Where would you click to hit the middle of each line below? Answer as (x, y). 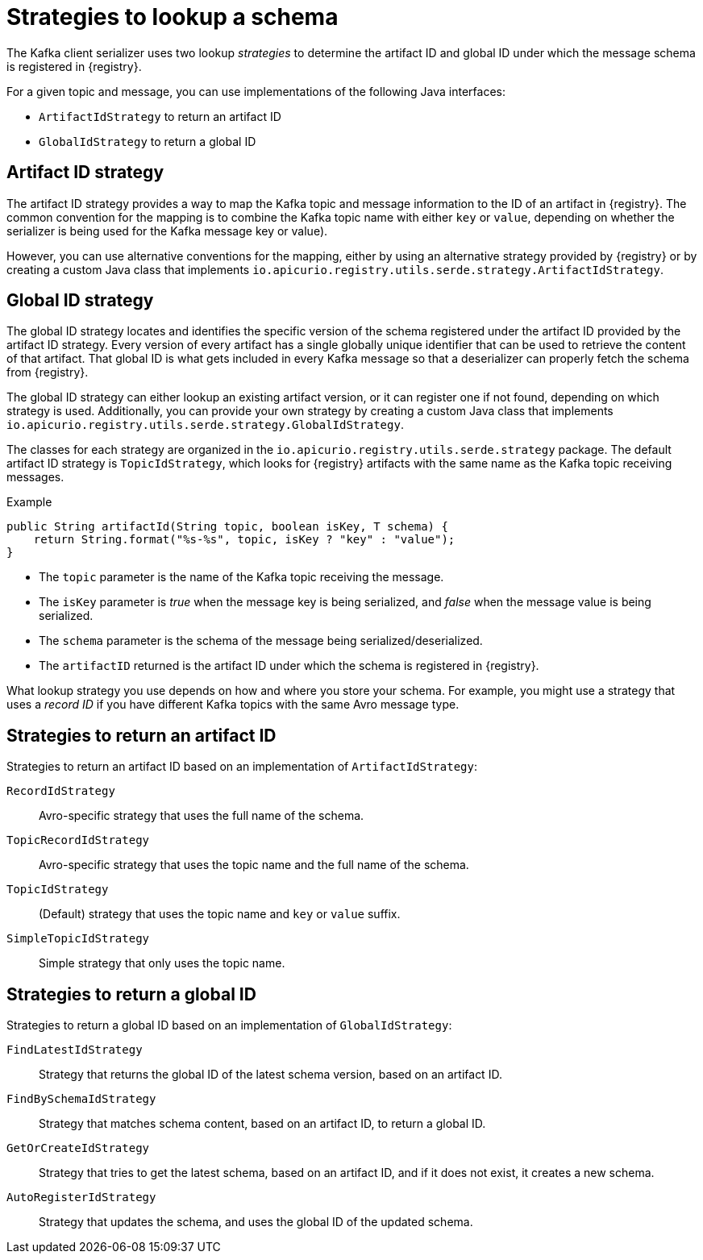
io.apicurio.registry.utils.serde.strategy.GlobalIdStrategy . (205, 425)
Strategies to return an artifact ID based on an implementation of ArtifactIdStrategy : (242, 767)
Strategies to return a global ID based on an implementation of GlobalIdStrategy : (229, 1025)
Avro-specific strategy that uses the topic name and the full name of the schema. (254, 865)
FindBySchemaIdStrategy (81, 1099)
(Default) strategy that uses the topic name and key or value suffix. (220, 914)
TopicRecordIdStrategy (78, 840)
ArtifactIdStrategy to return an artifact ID (160, 116)
